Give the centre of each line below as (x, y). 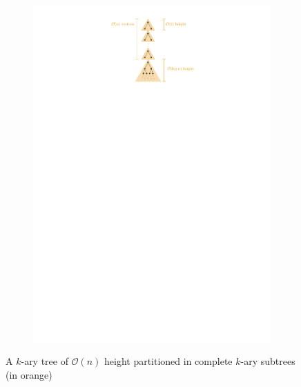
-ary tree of (45, 361)
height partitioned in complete (168, 361)
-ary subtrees (268, 361)
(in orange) (29, 374)
